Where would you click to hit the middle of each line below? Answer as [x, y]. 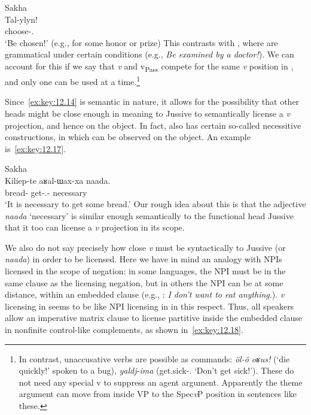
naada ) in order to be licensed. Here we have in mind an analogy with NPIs [144, 259]
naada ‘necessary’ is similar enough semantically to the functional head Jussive [149, 215]
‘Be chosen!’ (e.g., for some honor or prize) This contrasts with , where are [141, 42]
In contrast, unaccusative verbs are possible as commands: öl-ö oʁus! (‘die [154, 358]
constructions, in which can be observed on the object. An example [128, 137]
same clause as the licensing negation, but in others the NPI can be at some [144, 282]
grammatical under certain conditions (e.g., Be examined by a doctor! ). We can [150, 54]
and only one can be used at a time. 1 [73, 81]
